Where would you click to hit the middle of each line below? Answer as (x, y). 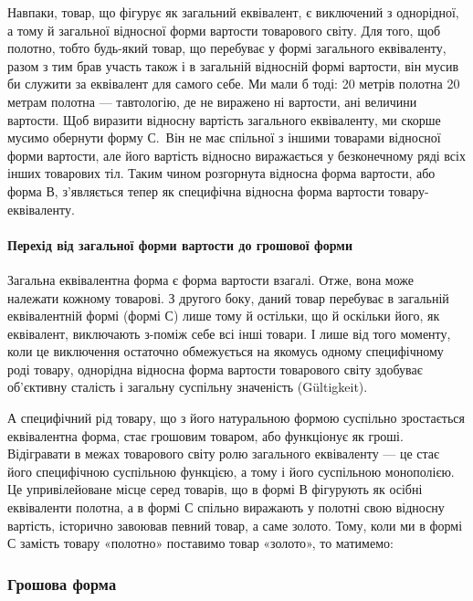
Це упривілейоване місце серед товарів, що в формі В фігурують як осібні (215, 489)
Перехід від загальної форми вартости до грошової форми (180, 244)
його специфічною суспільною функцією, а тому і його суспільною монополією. (231, 471)
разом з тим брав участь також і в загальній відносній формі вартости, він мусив (233, 65)
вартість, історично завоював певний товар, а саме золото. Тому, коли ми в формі (235, 525)
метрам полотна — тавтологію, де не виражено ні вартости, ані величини (212, 101)
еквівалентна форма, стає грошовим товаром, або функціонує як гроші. (205, 435)
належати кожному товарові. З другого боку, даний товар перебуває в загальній (228, 297)
